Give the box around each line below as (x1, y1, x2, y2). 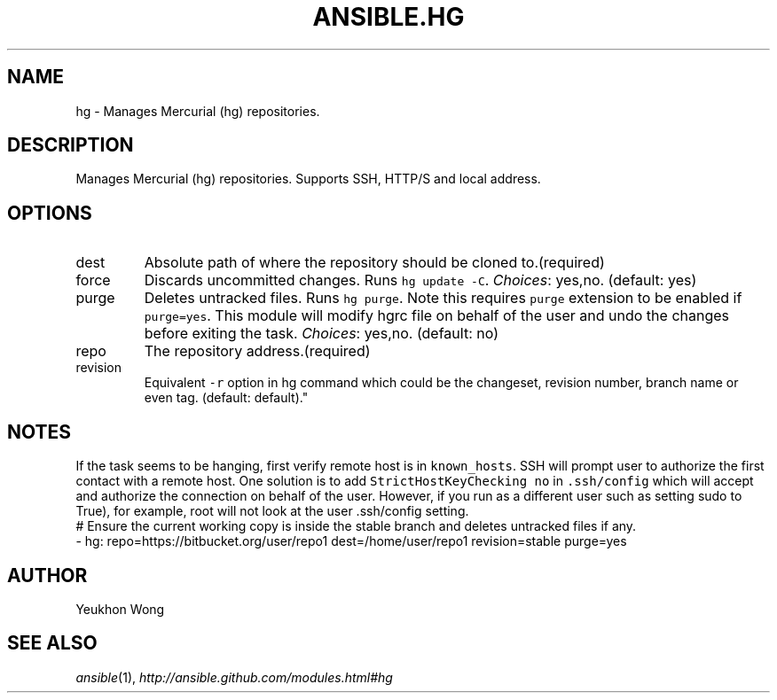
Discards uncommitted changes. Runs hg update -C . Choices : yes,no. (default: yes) (144, 271, 697, 290)
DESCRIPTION (7, 134, 134, 157)
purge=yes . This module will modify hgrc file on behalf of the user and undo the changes (144, 307, 730, 325)
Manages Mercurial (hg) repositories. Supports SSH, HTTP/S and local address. (75, 171, 541, 187)
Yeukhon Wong (75, 601, 165, 617)
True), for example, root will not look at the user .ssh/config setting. (75, 503, 469, 519)
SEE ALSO (7, 632, 98, 655)
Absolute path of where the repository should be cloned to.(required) (144, 253, 605, 272)
